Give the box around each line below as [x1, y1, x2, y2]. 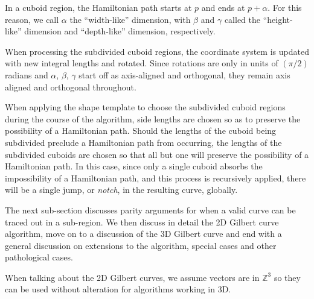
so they [274, 271, 301, 283]
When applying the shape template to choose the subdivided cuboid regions [5, 101, 286, 113]
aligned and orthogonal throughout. [5, 80, 136, 93]
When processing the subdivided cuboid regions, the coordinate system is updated [5, 45, 309, 57]
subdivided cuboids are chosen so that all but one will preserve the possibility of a [5, 148, 309, 160]
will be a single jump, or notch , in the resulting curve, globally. [5, 183, 238, 196]
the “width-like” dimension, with [69, 13, 191, 25]
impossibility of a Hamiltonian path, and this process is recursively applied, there [5, 171, 306, 184]
